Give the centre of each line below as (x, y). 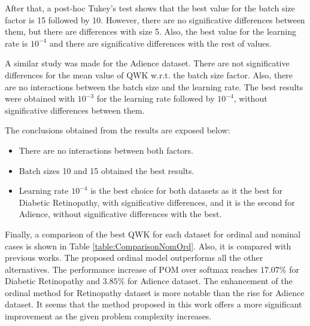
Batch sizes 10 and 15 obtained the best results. (107, 170)
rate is (16, 43)
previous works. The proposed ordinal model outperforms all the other (134, 258)
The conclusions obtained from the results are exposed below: (118, 130)
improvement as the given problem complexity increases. (108, 316)
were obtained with (40, 98)
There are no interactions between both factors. (106, 150)
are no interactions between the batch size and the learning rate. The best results (154, 86)
